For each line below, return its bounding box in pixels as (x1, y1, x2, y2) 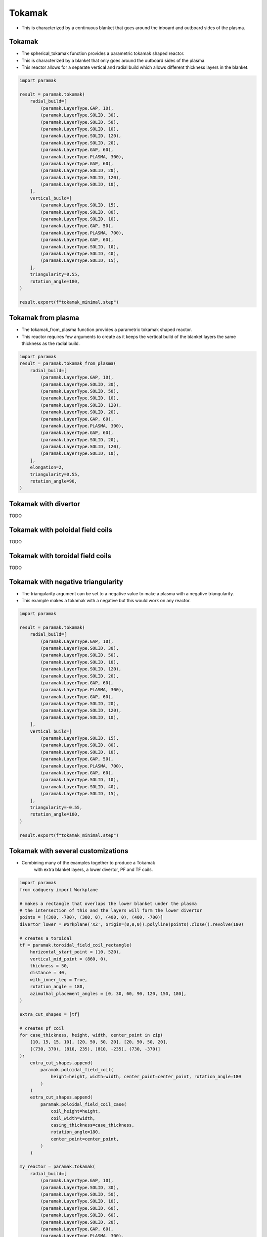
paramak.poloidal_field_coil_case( (40, 1101, 127, 1107)
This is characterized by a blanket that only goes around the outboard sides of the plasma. (21, 57, 206, 63)
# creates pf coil (19, 1025, 64, 1031)
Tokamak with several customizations (9, 847, 129, 855)
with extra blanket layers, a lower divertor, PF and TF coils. (34, 866, 153, 873)
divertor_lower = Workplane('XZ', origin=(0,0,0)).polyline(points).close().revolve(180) (19, 921, 244, 927)
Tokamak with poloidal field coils (9, 525, 112, 534)
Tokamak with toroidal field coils (9, 552, 111, 560)
